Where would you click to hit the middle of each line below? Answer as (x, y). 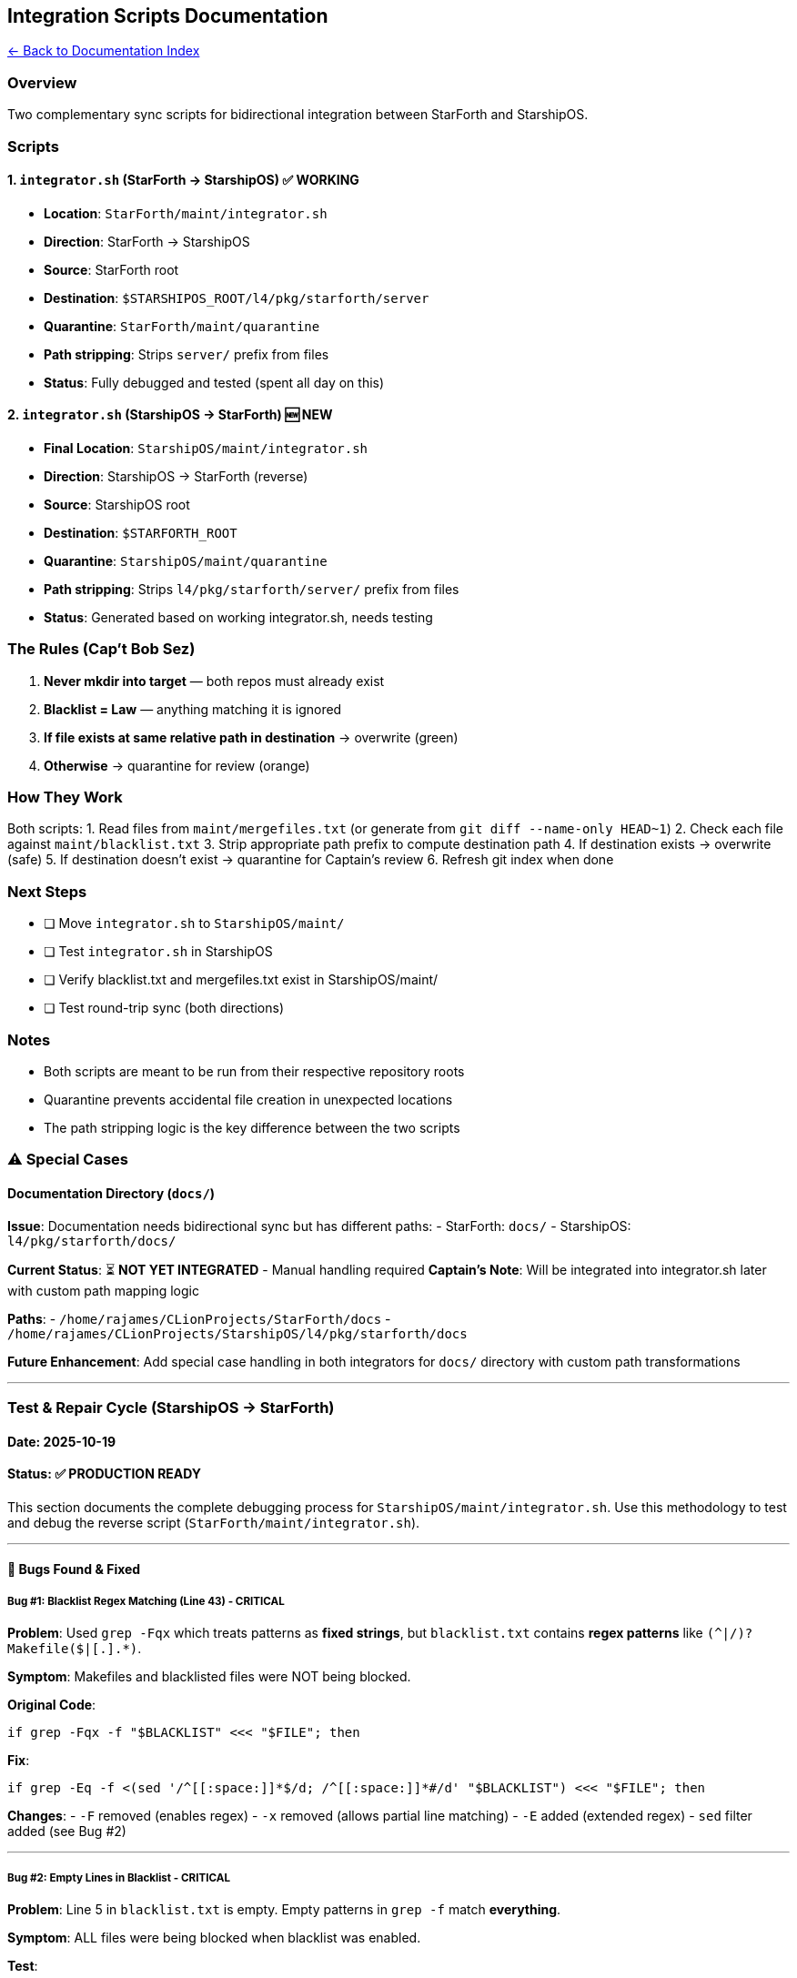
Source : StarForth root (111, 269)
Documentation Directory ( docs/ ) (111, 1193)
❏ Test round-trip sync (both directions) (164, 1008)
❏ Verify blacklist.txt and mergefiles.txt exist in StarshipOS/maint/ (241, 980)
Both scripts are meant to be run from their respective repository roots (254, 1071)
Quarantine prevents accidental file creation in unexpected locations (248, 1099)
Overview (42, 82)
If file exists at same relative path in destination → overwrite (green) (251, 737)
